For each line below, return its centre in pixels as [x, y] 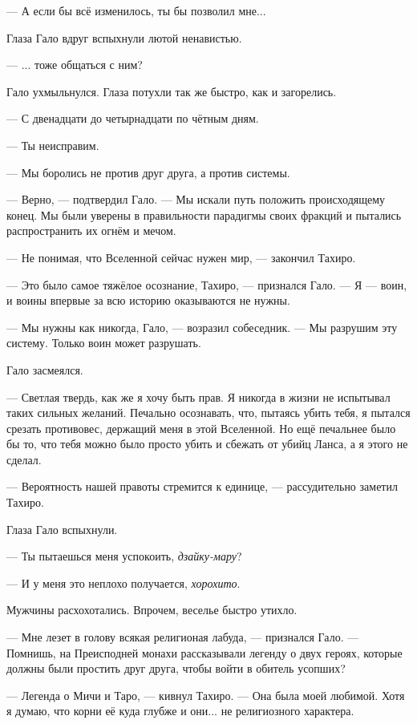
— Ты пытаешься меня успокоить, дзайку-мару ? [124, 556]
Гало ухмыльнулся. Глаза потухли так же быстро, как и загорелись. [172, 91]
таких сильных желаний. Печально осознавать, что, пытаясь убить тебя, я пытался [208, 413]
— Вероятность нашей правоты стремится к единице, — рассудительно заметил [202, 486]
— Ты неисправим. [53, 145]
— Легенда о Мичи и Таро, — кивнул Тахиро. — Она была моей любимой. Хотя [206, 695]
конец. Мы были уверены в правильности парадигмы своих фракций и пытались [204, 214]
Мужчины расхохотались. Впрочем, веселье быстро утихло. [152, 610]
